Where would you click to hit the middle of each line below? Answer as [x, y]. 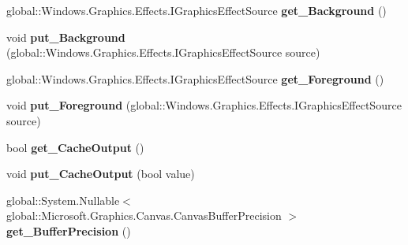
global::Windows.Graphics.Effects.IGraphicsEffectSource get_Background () [197, 10]
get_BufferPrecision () [69, 230]
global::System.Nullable [63, 200]
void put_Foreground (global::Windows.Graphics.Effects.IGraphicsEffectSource [204, 105]
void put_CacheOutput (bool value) [101, 174]
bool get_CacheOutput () [75, 147]
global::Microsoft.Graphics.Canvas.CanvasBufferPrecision [144, 215]
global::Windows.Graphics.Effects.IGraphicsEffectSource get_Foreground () [195, 78]
